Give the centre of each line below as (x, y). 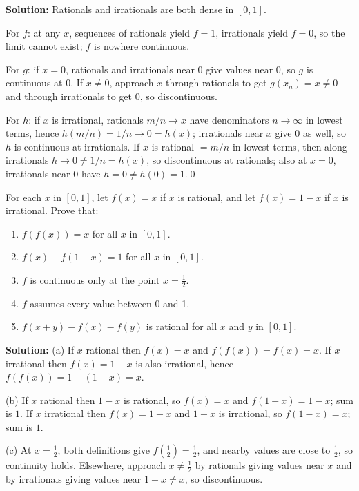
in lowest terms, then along (290, 146)
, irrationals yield (252, 32)
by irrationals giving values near (74, 479)
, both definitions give (104, 450)
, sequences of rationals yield (130, 32)
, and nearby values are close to (264, 450)
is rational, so (152, 399)
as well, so (324, 133)
